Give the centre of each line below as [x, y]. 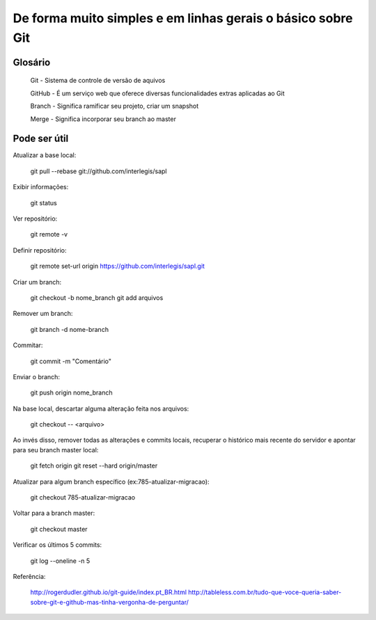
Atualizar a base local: [45, 155]
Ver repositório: [35, 218]
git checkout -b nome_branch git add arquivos [97, 297]
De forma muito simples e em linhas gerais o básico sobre [183, 18]
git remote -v [49, 235]
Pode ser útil [41, 139]
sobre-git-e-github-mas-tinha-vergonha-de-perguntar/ [110, 602]
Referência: [29, 576]
